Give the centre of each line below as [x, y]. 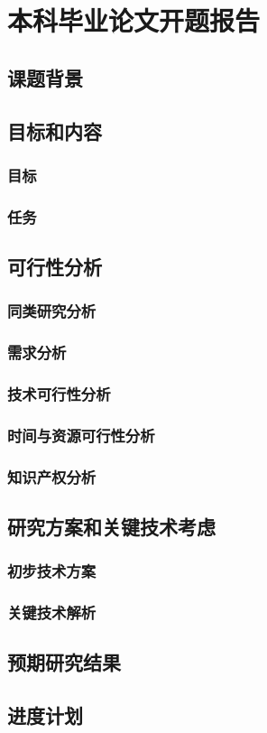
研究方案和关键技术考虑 [111, 527]
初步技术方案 [52, 571]
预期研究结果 [64, 662]
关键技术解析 [52, 612]
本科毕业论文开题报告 [134, 20]
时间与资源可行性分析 [81, 435]
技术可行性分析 [59, 394]
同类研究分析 [52, 311]
